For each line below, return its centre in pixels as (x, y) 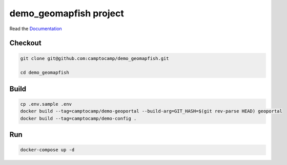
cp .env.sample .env (46, 104)
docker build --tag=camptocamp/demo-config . (78, 118)
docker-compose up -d (47, 150)
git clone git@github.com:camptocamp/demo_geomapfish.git (95, 58)
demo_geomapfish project (67, 13)
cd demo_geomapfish (45, 73)
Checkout (25, 43)
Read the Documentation (36, 29)
